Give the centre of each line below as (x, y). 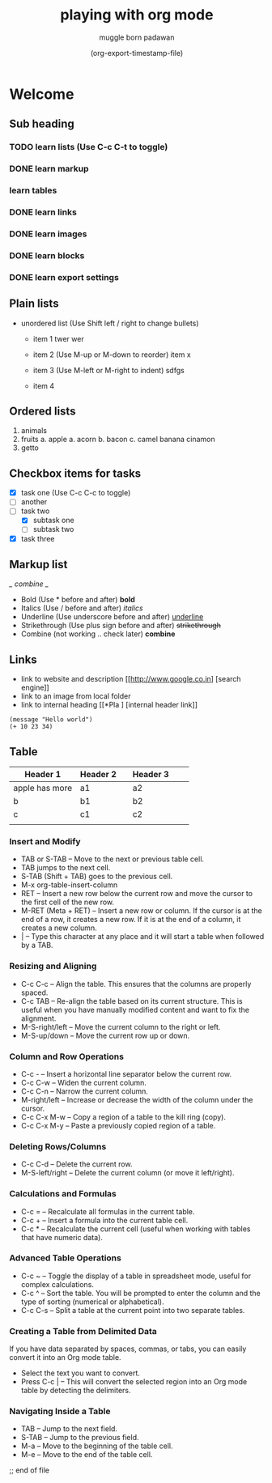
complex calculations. (57, 1284)
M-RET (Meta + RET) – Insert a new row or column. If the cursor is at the (141, 911)
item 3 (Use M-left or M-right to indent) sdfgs (108, 370)
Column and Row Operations (67, 1056)
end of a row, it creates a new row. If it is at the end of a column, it (131, 920)
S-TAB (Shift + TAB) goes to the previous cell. (97, 877)
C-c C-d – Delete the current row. (76, 1164)
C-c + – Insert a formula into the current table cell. (104, 1220)
